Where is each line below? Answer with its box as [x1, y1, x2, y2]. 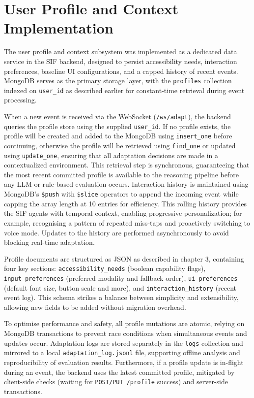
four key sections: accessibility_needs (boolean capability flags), [4, 263, 206, 273]
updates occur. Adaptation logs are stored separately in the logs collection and [4, 337, 243, 348]
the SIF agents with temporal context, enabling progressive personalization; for [4, 208, 242, 218]
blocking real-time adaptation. [4, 237, 95, 247]
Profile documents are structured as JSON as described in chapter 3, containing [4, 253, 244, 264]
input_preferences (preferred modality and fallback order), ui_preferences [4, 272, 238, 283]
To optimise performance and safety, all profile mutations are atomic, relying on [4, 318, 245, 329]
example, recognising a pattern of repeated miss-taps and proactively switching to [4, 217, 251, 228]
